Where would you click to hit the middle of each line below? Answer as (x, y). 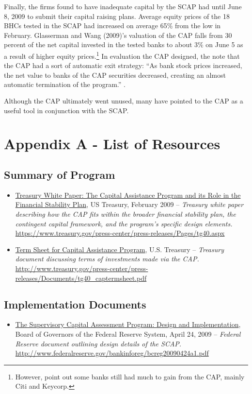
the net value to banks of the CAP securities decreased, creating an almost (115, 75)
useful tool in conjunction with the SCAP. (66, 110)
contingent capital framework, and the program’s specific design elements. (124, 223)
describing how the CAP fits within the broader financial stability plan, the (126, 214)
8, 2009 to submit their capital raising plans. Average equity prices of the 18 (117, 16)
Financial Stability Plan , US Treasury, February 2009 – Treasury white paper (129, 204)
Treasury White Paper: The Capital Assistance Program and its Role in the (128, 195)
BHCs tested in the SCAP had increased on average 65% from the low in (112, 26)
